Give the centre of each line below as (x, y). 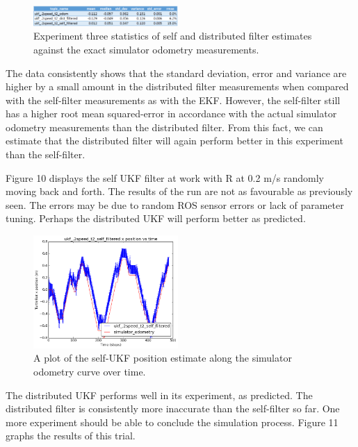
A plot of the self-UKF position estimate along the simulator (163, 358)
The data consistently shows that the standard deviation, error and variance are (176, 73)
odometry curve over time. (90, 371)
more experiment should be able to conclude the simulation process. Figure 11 (172, 422)
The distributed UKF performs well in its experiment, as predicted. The (159, 395)
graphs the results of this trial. (71, 436)
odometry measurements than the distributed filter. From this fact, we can (164, 127)
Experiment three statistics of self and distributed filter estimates (173, 36)
